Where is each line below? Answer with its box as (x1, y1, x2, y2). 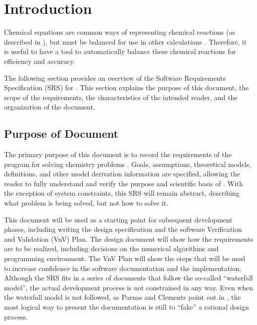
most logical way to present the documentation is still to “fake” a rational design (4, 301, 249, 312)
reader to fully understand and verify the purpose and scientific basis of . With (4, 178, 243, 188)
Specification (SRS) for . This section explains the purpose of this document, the (4, 82, 249, 93)
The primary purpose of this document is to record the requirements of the (4, 149, 232, 160)
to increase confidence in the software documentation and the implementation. (4, 263, 242, 273)
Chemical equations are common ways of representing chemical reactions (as (4, 27, 235, 37)
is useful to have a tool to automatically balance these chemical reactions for (4, 46, 236, 56)
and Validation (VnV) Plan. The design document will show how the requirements (4, 233, 253, 244)
